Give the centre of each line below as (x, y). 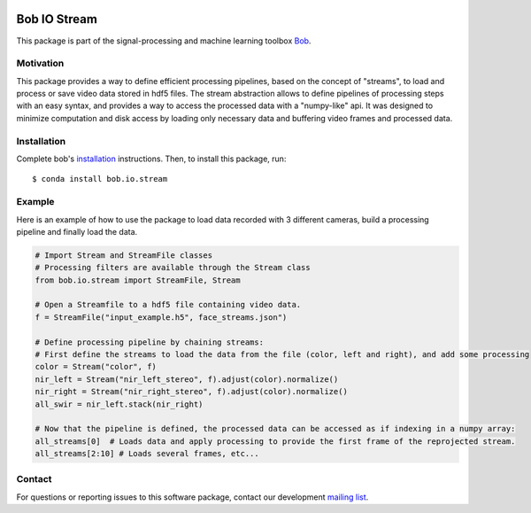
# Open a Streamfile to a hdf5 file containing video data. (168, 305)
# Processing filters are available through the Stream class (173, 268)
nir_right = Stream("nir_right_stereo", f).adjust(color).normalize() (192, 392)
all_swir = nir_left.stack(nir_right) (119, 404)
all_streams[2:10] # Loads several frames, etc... (147, 454)
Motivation (40, 64)
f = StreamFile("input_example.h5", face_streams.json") (161, 317)
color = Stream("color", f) (96, 367)
